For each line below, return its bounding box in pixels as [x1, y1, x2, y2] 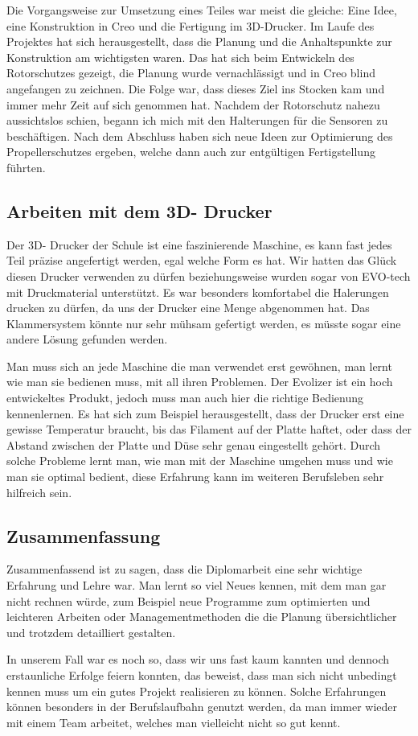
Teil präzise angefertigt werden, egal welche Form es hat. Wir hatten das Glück [6, 252, 397, 269]
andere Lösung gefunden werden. [6, 331, 168, 347]
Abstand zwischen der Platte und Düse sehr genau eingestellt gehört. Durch [6, 436, 381, 453]
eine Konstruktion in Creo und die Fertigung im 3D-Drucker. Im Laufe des [6, 17, 375, 34]
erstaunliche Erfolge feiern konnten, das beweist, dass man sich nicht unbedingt [6, 667, 397, 683]
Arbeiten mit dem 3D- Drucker [6, 198, 273, 223]
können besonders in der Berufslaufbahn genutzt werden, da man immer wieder [6, 698, 398, 715]
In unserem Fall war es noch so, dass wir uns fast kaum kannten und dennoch [6, 651, 390, 668]
